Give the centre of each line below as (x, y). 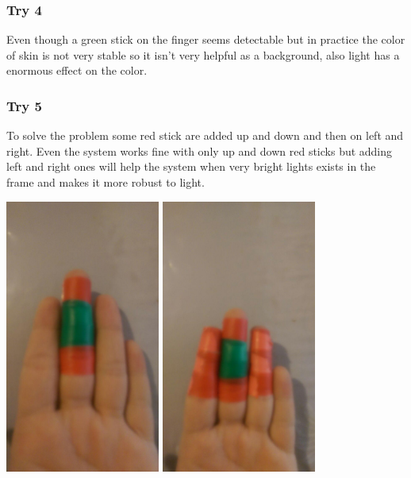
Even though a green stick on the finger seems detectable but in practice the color (206, 39)
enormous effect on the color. (77, 70)
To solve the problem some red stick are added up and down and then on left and (205, 135)
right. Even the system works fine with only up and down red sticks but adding (200, 150)
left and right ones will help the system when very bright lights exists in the (191, 166)
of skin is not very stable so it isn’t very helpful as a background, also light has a (203, 54)
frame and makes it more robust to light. (106, 182)
